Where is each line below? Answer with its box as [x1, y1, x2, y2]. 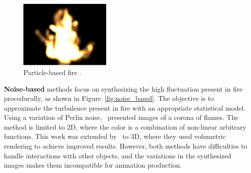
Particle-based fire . [23, 67, 81, 77]
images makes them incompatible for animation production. [4, 160, 182, 170]
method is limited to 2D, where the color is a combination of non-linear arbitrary [4, 121, 247, 132]
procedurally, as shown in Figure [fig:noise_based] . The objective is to [4, 93, 214, 103]
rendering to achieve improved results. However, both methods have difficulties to [4, 141, 248, 151]
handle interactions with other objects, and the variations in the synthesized [4, 150, 232, 160]
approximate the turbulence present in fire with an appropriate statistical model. [4, 102, 246, 113]
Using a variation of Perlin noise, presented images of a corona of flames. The [4, 112, 238, 122]
